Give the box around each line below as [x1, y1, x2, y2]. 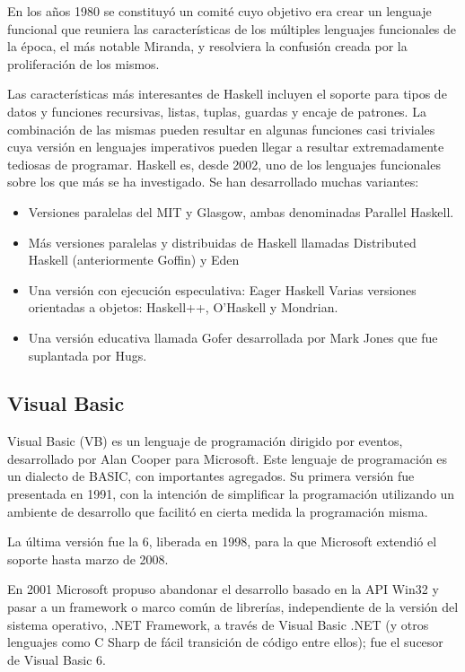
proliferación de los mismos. [7, 54, 160, 73]
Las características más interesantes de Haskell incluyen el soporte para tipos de [7, 84, 447, 103]
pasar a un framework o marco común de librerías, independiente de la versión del [7, 598, 459, 616]
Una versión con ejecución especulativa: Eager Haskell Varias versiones [28, 280, 417, 299]
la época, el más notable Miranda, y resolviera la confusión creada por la [7, 37, 408, 56]
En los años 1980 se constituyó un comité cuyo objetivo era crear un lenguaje [7, 2, 432, 20]
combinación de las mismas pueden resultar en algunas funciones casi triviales [7, 119, 435, 138]
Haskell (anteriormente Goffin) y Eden [28, 250, 240, 269]
